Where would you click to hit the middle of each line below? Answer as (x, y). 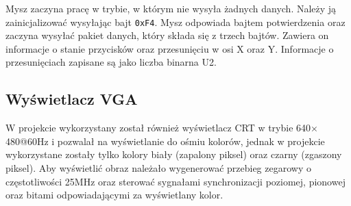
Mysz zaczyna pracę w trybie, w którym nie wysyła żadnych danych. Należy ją (171, 8)
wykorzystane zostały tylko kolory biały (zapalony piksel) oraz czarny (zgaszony (174, 154)
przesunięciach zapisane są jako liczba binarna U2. (111, 62)
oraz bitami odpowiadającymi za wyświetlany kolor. (114, 195)
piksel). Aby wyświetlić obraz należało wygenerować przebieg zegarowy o (158, 168)
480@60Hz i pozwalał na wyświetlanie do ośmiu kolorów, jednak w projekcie (165, 141)
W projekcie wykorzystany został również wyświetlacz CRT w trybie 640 (158, 128)
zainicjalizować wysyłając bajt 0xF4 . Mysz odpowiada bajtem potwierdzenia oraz (175, 22)
